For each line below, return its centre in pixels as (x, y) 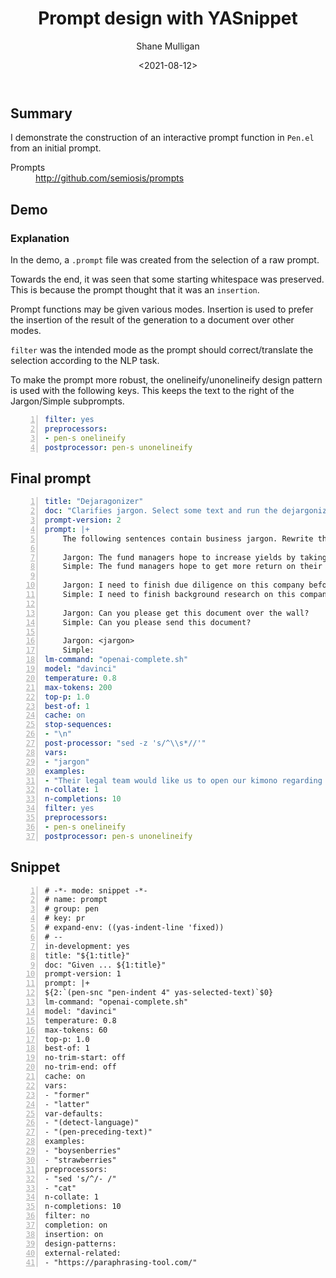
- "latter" (67, 1104)
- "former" (67, 1095)
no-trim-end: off (80, 1067)
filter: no (67, 1216)
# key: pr (65, 918)
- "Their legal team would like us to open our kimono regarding (183, 780)
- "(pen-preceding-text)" (98, 1132)
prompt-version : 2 (83, 520)
